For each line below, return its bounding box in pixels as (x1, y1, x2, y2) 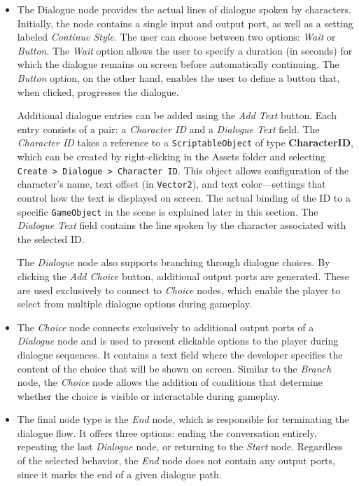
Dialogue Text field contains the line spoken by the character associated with (17, 218, 346, 232)
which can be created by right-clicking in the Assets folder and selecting (17, 149, 326, 163)
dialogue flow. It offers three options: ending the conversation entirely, (17, 425, 317, 440)
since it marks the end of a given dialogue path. (17, 466, 222, 481)
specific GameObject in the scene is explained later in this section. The (17, 204, 318, 218)
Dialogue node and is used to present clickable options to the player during (17, 333, 339, 348)
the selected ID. (17, 231, 85, 246)
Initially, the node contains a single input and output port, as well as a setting (17, 15, 353, 30)
